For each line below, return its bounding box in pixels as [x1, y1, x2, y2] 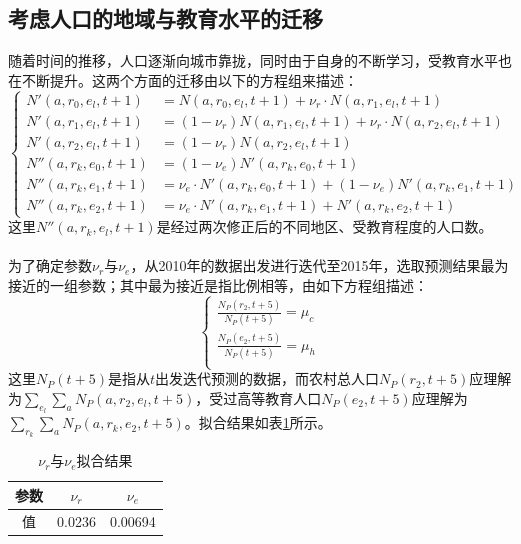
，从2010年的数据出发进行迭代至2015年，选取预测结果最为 [130, 255, 509, 276]
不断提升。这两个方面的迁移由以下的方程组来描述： [21, 69, 358, 90]
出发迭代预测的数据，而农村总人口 [155, 368, 380, 389]
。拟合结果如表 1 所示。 [184, 412, 332, 433]
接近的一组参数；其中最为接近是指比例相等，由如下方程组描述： [8, 274, 428, 295]
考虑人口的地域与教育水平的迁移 [8, 3, 323, 34]
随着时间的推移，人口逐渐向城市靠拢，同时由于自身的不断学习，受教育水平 [8, 50, 498, 71]
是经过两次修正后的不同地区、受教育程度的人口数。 [156, 216, 493, 237]
